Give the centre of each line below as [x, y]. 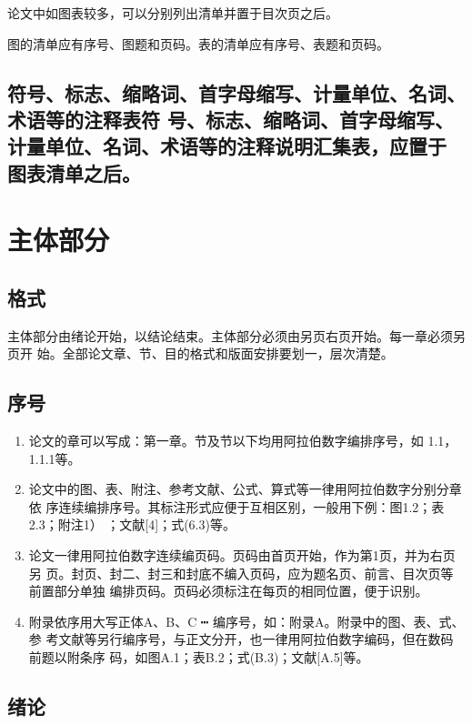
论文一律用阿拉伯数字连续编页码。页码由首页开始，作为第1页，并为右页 [242, 555]
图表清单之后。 [74, 172]
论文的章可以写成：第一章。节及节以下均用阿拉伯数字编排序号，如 [226, 441]
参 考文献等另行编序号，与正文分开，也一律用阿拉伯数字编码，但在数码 [241, 639]
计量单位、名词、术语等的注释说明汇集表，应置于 [227, 146]
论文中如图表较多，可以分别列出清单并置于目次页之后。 [173, 13]
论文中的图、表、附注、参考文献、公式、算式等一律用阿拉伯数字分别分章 [245, 489]
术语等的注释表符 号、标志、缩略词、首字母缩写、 [231, 119]
